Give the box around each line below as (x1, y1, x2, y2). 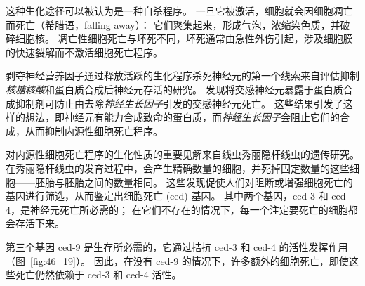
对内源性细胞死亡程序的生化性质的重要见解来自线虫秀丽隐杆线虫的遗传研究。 (6, 147, 359, 162)
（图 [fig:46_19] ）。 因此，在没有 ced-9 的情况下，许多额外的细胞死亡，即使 (6, 253, 349, 268)
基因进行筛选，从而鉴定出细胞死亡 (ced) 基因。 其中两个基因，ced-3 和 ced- (6, 188, 350, 203)
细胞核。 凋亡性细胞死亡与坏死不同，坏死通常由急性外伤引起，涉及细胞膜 (15, 31, 353, 46)
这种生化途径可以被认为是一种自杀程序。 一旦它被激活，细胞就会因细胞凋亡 (6, 4, 353, 18)
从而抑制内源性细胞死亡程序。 (25, 123, 163, 138)
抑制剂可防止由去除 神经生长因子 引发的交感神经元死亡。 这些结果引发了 (15, 96, 343, 110)
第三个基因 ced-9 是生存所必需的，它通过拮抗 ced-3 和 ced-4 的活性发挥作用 (6, 239, 348, 254)
